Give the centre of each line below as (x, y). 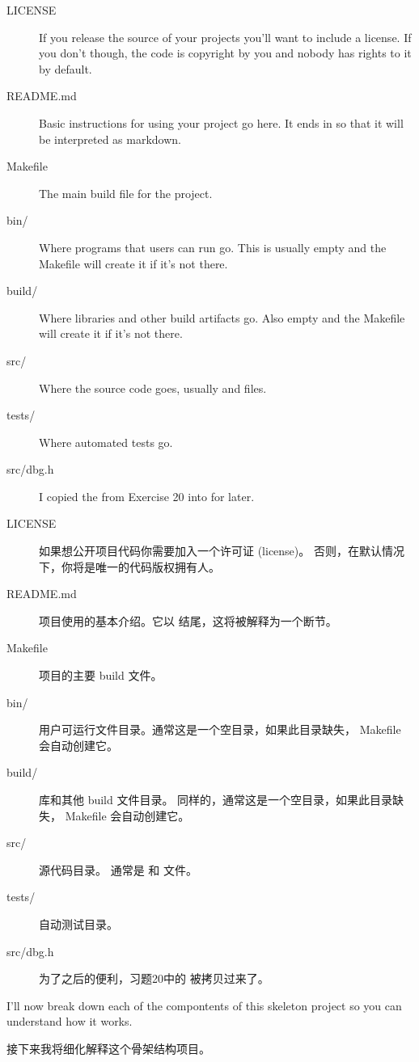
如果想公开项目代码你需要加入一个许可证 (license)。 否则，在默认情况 (222, 551)
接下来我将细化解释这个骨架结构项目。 (108, 1048)
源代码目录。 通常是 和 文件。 (118, 869)
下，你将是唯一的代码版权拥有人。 (129, 566)
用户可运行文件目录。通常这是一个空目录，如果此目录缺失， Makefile (220, 729)
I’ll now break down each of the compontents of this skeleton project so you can (204, 1005)
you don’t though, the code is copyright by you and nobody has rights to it (225, 53)
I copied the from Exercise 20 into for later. (147, 496)
